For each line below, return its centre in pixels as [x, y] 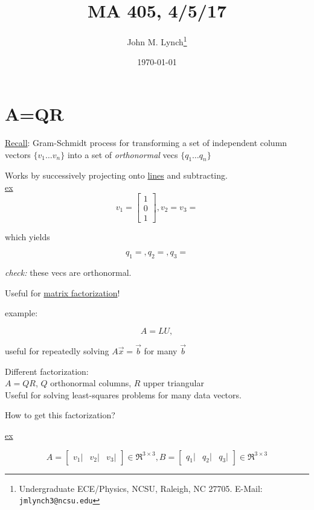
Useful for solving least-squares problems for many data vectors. [123, 394]
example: [21, 313]
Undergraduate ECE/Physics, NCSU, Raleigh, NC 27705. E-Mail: [141, 488]
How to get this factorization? [60, 415]
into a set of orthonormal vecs [123, 154]
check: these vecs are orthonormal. [68, 272]
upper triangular [174, 383]
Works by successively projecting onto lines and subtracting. [116, 175]
